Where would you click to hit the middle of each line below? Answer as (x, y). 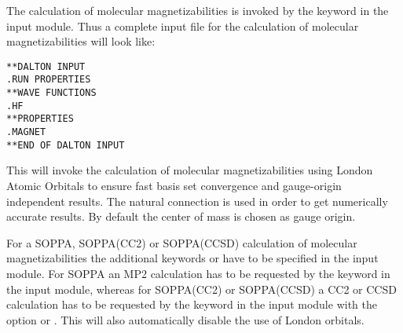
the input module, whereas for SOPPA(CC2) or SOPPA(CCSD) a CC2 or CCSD (201, 289)
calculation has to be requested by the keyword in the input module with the (192, 304)
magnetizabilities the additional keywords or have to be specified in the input (192, 258)
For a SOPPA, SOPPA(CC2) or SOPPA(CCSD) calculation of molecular (182, 242)
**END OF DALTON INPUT (66, 145)
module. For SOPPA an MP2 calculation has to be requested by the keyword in (198, 273)
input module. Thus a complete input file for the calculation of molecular (183, 26)
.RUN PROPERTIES (49, 80)
